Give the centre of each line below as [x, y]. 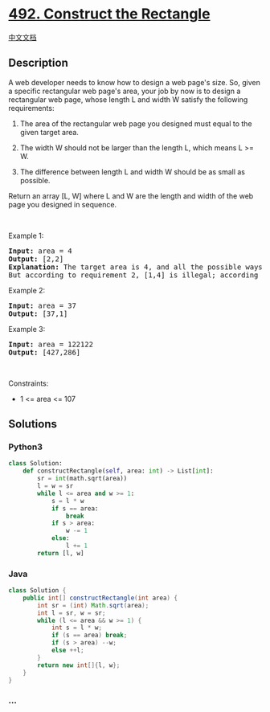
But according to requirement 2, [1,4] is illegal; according [133, 275]
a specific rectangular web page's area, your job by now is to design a [125, 91]
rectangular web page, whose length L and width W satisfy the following [128, 99]
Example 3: [27, 329]
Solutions [33, 424]
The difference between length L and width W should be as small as [133, 172]
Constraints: [29, 383]
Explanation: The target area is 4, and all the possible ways [135, 267]
